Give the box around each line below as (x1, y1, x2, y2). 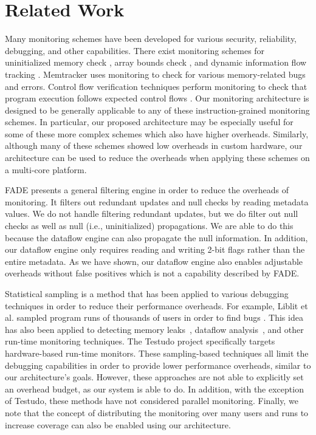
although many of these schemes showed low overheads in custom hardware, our (5, 139, 303, 152)
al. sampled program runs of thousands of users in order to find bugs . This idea (5, 311, 303, 324)
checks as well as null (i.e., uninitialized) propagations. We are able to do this (5, 219, 294, 232)
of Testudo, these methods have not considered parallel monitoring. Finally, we (5, 394, 298, 407)
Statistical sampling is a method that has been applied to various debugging (5, 287, 289, 300)
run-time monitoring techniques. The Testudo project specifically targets (5, 335, 275, 348)
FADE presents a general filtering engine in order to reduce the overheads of (5, 183, 289, 196)
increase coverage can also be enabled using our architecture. (5, 418, 231, 431)
